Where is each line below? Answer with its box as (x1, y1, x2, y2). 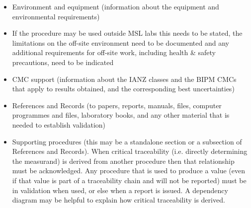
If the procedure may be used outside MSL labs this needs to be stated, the (12, 28, 243, 38)
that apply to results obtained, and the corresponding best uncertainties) (12, 83, 235, 94)
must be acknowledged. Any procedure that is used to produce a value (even (12, 165, 245, 176)
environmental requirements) (12, 11, 100, 21)
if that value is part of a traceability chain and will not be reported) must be (12, 175, 247, 185)
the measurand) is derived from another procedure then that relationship (12, 155, 235, 166)
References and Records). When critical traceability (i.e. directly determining (12, 146, 248, 156)
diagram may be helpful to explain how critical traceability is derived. (12, 195, 225, 205)
